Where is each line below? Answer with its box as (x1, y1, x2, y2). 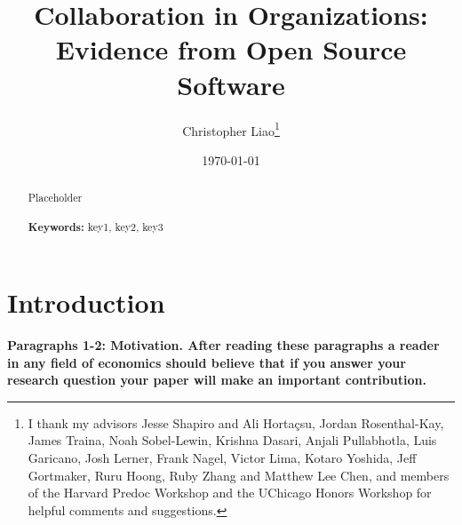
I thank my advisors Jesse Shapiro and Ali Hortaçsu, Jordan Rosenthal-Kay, (28, 413, 444, 432)
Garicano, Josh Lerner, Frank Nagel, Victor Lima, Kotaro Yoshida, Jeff (28, 449, 417, 467)
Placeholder (28, 190, 83, 205)
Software (177, 66, 285, 102)
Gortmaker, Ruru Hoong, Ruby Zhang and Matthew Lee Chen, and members (28, 465, 450, 484)
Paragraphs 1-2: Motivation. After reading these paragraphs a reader (7, 336, 440, 354)
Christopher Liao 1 (182, 118, 280, 139)
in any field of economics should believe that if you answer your (7, 353, 406, 371)
